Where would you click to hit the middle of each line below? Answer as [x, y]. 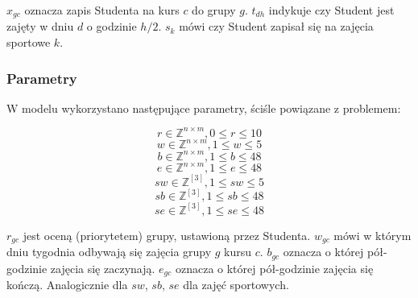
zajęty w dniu [40, 26]
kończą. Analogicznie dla [67, 285]
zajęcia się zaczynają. [103, 268]
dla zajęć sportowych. [236, 285]
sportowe [29, 42]
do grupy [214, 10]
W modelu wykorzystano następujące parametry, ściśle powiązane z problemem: [204, 108]
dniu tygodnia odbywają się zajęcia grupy [109, 252]
